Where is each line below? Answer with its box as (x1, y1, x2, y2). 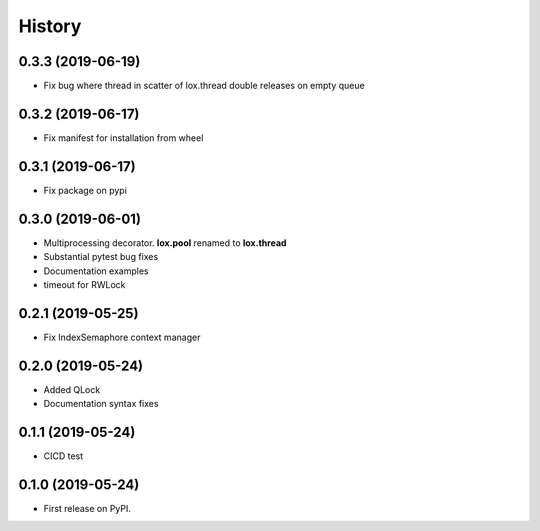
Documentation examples (43, 265, 149, 277)
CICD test (43, 450, 84, 462)
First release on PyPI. (43, 502, 132, 514)
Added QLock (43, 383, 101, 395)
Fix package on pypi (43, 184, 127, 196)
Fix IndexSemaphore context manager (43, 331, 201, 343)
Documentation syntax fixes (43, 398, 159, 410)
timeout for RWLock (43, 278, 126, 290)
